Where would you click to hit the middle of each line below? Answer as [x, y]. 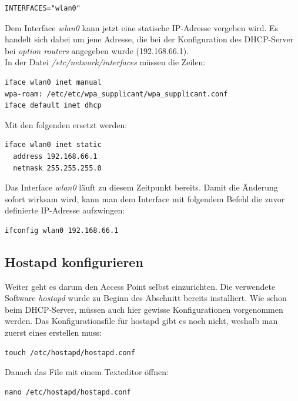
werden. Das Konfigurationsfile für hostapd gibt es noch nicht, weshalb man [141, 321]
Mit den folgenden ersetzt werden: [66, 124]
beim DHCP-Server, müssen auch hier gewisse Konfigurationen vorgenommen [144, 309]
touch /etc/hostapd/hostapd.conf [70, 352]
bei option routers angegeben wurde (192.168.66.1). [97, 50]
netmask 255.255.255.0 [57, 168]
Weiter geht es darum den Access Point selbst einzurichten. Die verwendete [140, 286]
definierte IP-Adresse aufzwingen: [65, 210]
